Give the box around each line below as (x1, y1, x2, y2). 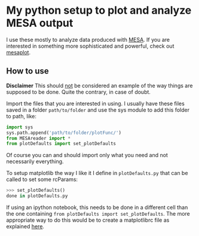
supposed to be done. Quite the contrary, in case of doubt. (6, 88, 151, 96)
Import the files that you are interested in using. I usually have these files (6, 100, 185, 107)
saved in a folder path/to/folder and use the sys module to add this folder (6, 106, 190, 114)
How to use (6, 66, 49, 76)
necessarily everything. (6, 158, 64, 165)
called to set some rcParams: (6, 176, 78, 183)
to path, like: (6, 112, 37, 119)
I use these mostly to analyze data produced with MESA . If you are (6, 36, 170, 43)
